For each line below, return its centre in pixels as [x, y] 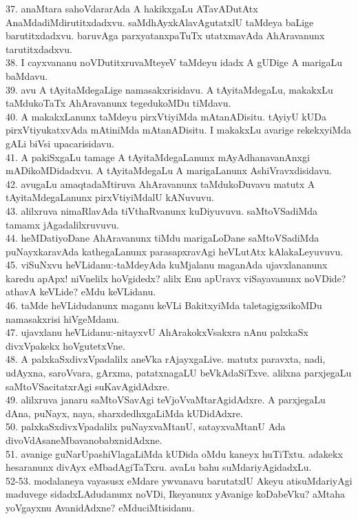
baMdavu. [27, 75]
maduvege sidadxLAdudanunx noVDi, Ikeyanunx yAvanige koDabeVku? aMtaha [176, 494]
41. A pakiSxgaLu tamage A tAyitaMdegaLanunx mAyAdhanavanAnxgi [158, 157]
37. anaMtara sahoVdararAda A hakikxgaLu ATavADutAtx [132, 8]
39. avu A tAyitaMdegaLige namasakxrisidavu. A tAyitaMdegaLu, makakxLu [169, 89]
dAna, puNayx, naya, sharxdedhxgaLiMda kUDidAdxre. [124, 413]
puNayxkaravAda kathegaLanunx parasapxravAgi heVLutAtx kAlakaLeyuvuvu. [175, 251]
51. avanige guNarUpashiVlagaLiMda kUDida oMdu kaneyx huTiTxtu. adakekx [174, 453]
